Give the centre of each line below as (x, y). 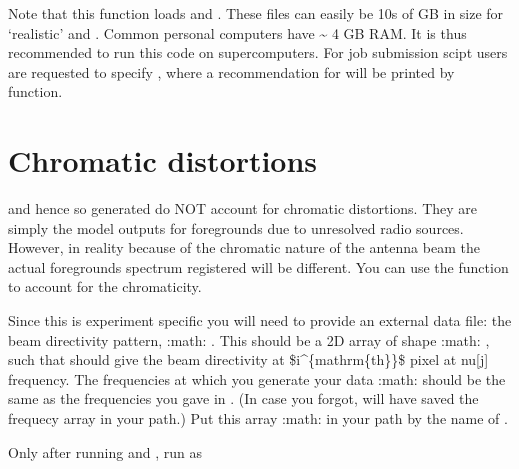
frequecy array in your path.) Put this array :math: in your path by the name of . (258, 418)
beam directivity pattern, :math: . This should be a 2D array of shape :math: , (249, 339)
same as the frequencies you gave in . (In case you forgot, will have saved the (243, 398)
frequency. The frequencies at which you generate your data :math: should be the (257, 378)
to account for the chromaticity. (105, 286)
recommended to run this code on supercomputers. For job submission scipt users (258, 52)
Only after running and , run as (105, 451)
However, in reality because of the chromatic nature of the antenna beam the (244, 247)
